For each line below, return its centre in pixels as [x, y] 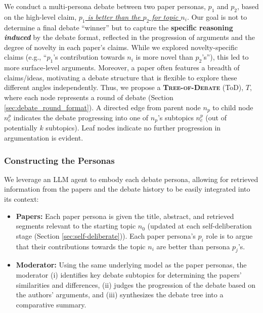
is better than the [114, 16]
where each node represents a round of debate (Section [89, 97]
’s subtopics [176, 117]
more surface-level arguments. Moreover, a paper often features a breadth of [122, 68]
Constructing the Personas [59, 160]
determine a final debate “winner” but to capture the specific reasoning [119, 27]
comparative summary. [51, 304]
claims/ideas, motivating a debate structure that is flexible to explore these [121, 77]
